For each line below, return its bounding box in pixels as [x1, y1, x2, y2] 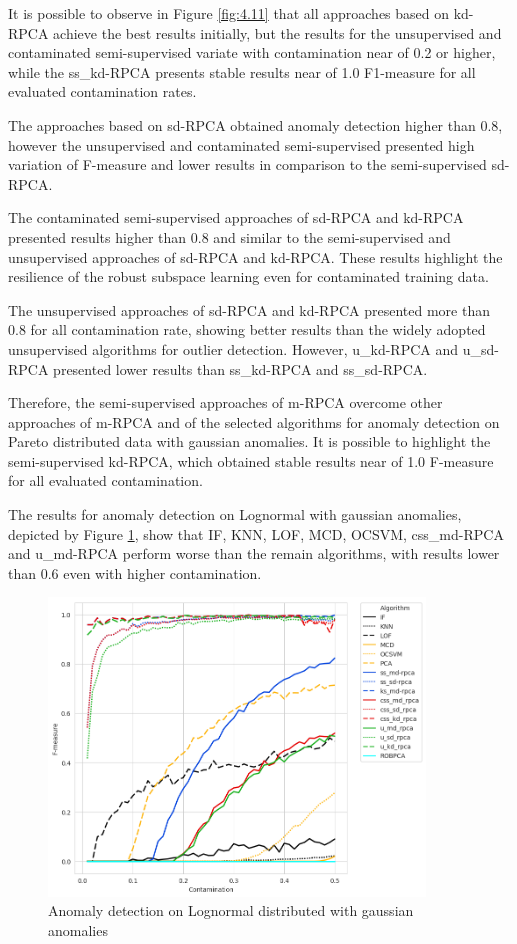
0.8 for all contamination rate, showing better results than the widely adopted [8, 319, 486, 340]
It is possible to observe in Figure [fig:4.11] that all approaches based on [8, 3, 450, 23]
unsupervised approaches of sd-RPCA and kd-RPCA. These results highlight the [8, 246, 503, 267]
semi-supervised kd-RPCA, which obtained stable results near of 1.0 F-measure [8, 450, 494, 471]
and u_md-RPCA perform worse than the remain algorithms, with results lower [8, 543, 500, 564]
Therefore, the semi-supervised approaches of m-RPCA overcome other [8, 392, 443, 413]
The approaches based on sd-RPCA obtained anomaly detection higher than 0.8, [8, 114, 503, 135]
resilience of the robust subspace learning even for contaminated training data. [8, 266, 489, 287]
